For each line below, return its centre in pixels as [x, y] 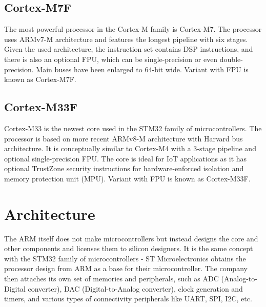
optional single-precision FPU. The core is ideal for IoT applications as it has [126, 158]
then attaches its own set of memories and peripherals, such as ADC [111, 279]
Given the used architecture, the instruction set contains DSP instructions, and [129, 49]
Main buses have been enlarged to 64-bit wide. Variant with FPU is [142, 69]
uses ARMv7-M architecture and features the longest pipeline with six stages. [126, 39]
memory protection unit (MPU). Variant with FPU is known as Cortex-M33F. [127, 178]
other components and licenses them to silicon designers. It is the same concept [129, 248]
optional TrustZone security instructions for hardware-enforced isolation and [124, 168]
